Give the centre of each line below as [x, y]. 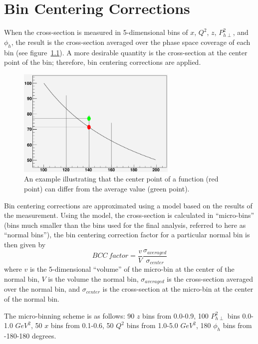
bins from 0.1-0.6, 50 [82, 325]
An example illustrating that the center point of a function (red [121, 179]
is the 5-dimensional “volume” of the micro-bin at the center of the [132, 269]
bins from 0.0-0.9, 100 [175, 315]
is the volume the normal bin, [93, 279]
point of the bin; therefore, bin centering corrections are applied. [103, 62]
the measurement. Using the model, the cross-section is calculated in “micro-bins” [129, 215]
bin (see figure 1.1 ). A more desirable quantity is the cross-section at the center [126, 52]
